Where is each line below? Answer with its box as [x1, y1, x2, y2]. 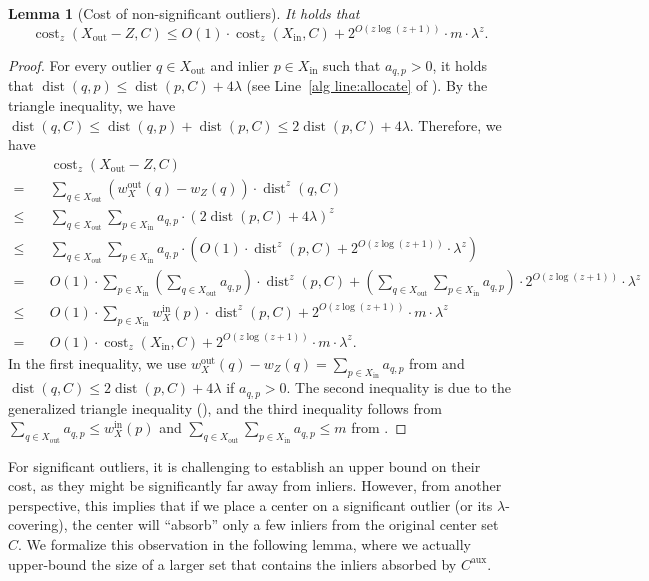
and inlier [210, 55, 269, 76]
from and [409, 352, 465, 373]
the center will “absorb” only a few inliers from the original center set [72, 514, 499, 535]
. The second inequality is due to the [286, 377, 512, 398]
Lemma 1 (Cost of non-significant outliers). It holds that [8, 3, 360, 23]
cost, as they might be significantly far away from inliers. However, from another [8, 475, 502, 496]
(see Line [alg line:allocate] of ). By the [246, 75, 488, 96]
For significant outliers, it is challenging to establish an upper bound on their [8, 455, 481, 476]
